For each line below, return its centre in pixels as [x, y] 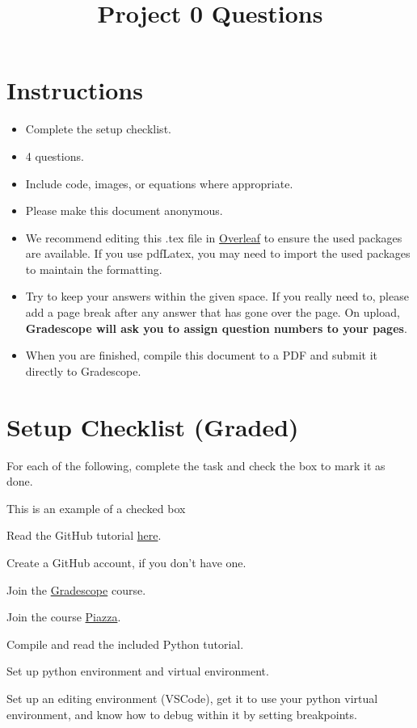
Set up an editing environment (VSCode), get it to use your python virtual [192, 698]
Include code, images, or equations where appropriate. [159, 183]
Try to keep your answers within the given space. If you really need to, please [217, 296]
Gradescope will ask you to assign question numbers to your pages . [216, 328]
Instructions [75, 90]
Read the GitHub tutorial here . [84, 535]
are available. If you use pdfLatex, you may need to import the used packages [218, 253]
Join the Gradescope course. [76, 589]
